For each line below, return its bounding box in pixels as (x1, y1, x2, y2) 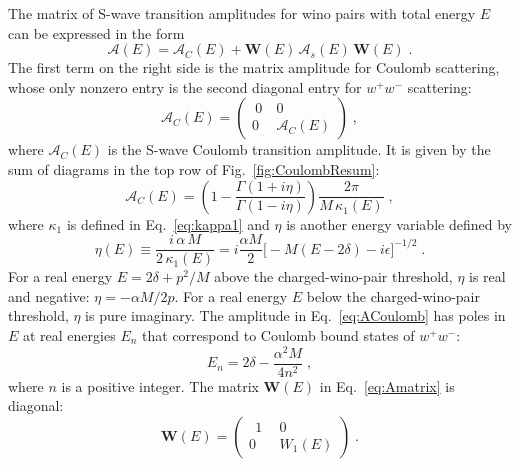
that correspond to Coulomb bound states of (142, 325, 415, 345)
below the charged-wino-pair (306, 285, 481, 306)
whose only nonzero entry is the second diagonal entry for (8, 76, 362, 97)
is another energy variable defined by (286, 213, 512, 234)
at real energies (23, 325, 116, 345)
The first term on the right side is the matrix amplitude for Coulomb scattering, (8, 57, 500, 78)
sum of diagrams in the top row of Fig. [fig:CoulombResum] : (8, 158, 380, 179)
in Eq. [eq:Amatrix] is (319, 375, 455, 396)
